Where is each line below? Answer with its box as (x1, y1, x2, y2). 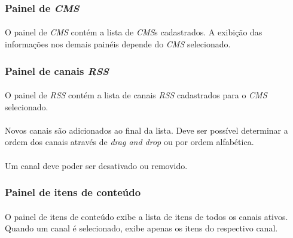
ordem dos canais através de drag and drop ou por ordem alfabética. (5, 135, 254, 148)
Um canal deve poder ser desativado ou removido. (5, 159, 188, 171)
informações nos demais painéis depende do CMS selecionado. (5, 38, 231, 50)
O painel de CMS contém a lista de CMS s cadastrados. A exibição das (5, 26, 263, 38)
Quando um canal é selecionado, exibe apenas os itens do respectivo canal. (5, 222, 278, 234)
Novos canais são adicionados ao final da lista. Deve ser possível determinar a (5, 123, 288, 136)
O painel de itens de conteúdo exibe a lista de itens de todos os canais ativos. (5, 210, 288, 222)
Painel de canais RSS (5, 63, 109, 78)
